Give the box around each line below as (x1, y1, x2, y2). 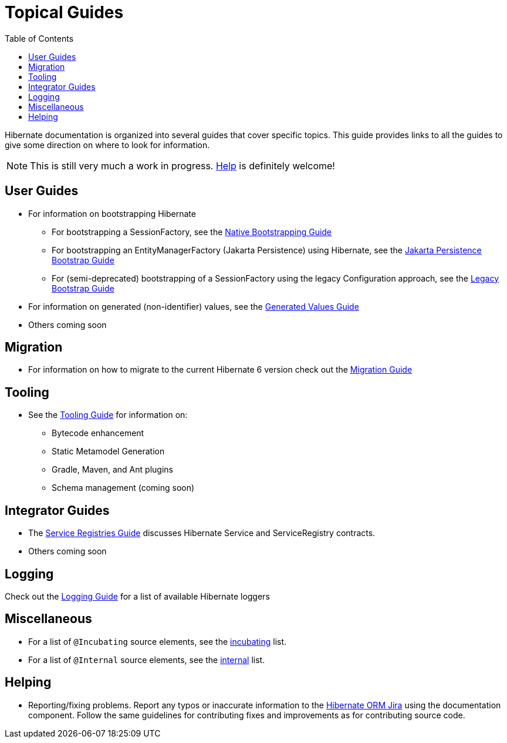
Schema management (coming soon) (52, 483, 195, 493)
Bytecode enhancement (52, 428, 144, 439)
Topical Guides (5, 2, 124, 22)
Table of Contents (5, 33, 74, 43)
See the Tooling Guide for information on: (28, 410, 188, 420)
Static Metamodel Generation (52, 446, 165, 457)
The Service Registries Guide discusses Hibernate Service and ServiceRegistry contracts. (28, 528, 376, 538)
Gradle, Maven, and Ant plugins (52, 464, 173, 475)
